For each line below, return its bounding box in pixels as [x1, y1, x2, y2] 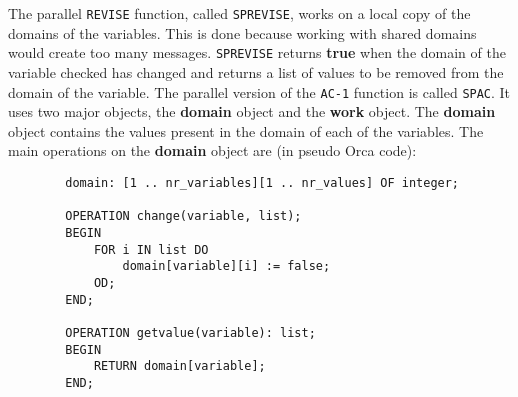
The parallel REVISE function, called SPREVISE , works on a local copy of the [8, 3, 471, 23]
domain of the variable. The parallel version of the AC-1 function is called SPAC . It [8, 81, 511, 102]
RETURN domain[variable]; [93, 359, 266, 374]
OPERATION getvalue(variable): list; [65, 325, 316, 340]
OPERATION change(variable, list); [65, 209, 302, 224]
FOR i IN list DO [93, 242, 209, 257]
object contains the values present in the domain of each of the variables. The [8, 120, 484, 141]
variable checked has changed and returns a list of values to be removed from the [8, 61, 504, 82]
